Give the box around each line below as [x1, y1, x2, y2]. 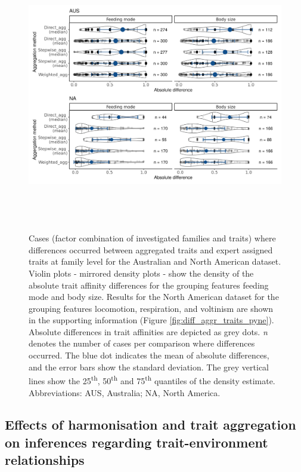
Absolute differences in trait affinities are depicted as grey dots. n [29, 325, 268, 338]
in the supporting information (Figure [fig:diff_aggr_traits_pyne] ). [29, 314, 274, 326]
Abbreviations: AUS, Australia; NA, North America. [29, 386, 221, 399]
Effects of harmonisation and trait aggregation [5, 415, 296, 434]
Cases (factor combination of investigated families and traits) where [29, 232, 276, 244]
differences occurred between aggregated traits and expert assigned [29, 243, 273, 256]
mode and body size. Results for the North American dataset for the [29, 290, 279, 303]
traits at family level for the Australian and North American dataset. [29, 255, 281, 268]
